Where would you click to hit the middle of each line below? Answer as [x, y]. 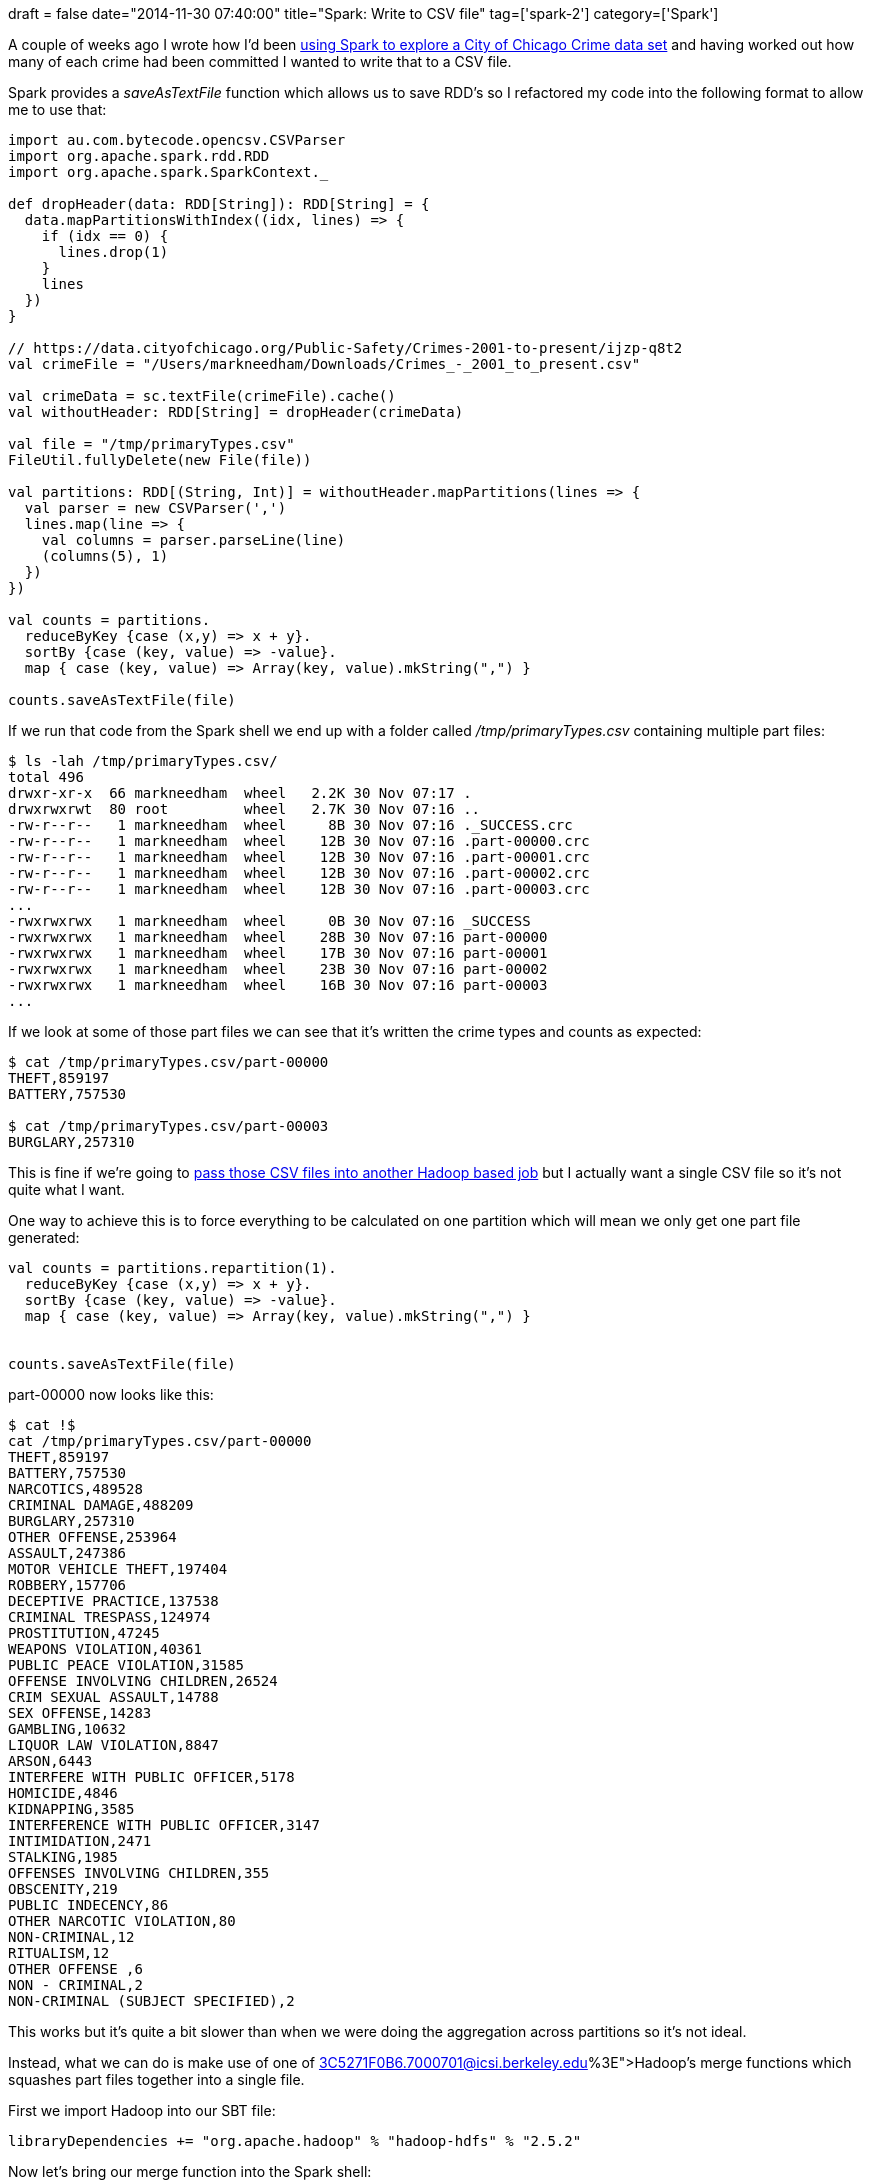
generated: [44, 1237]
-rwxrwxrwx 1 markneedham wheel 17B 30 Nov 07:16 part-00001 [278, 953]
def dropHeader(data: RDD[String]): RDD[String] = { [219, 204]
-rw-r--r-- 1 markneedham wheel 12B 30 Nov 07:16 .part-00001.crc [299, 857]
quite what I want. [66, 1189]
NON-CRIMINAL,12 [71, 1937]
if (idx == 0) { [105, 236]
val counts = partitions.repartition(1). [172, 1268]
